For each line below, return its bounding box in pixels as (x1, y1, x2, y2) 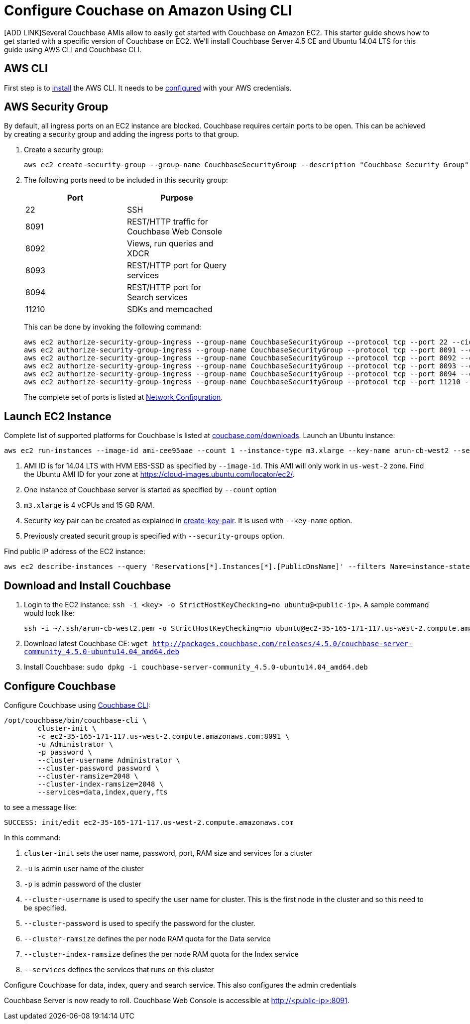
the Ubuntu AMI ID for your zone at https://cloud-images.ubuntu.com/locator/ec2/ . (24, 470, 295, 479)
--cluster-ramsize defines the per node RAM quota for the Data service (24, 934, 271, 943)
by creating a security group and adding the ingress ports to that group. (4, 130, 239, 139)
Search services (127, 292, 188, 303)
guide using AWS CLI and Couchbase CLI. (4, 45, 142, 54)
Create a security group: (24, 145, 104, 154)
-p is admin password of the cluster (24, 879, 141, 888)
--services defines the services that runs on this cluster (24, 965, 214, 974)
